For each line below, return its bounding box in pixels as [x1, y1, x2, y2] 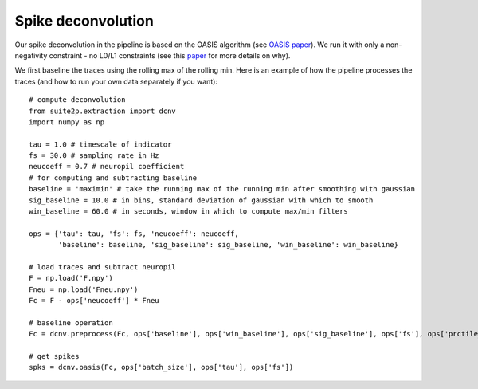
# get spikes [29, 352, 80, 361]
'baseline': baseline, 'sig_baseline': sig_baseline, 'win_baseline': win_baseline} [58, 240, 398, 250]
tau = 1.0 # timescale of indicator [29, 139, 172, 149]
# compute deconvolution [29, 96, 126, 104]
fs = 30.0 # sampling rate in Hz [29, 151, 159, 160]
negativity [14, 50, 48, 60]
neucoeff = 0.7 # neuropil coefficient [29, 162, 185, 171]
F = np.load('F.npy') [29, 273, 113, 283]
